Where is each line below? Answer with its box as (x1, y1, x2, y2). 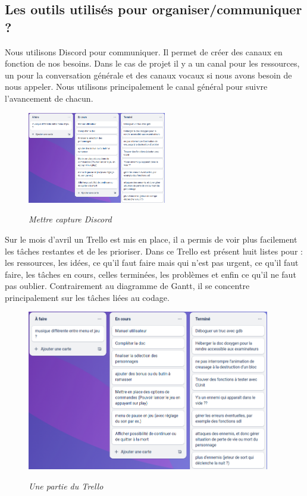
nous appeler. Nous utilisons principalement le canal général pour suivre (5, 80, 268, 93)
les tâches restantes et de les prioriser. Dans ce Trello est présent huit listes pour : (5, 244, 303, 257)
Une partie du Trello (29, 479, 104, 492)
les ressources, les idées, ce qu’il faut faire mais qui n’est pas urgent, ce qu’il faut (5, 256, 299, 269)
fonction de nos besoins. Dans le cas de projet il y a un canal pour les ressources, (5, 57, 300, 70)
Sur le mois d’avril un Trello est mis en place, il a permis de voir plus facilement (5, 233, 297, 245)
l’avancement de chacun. (5, 92, 93, 104)
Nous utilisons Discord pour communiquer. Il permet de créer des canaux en (5, 45, 283, 58)
